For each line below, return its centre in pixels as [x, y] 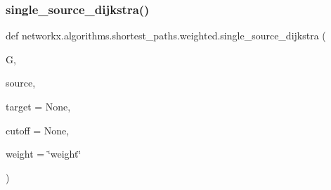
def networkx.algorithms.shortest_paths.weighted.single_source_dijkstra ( [166, 36]
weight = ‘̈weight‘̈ [44, 154]
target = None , [38, 106]
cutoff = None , [38, 130]
